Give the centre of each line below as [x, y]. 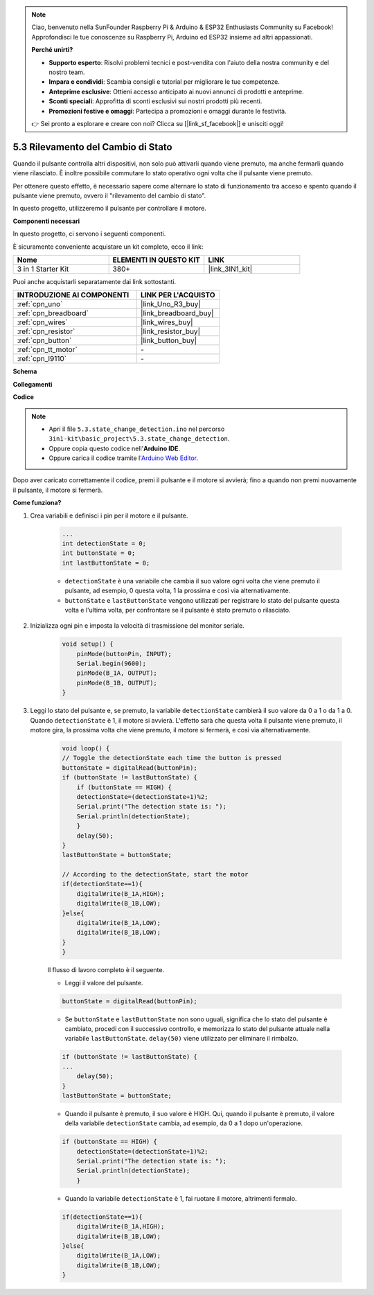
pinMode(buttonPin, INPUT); [124, 654]
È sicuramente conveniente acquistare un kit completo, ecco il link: [108, 247]
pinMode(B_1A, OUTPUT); [117, 673]
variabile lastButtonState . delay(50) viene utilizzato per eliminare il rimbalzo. [181, 1039]
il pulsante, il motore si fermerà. [58, 490]
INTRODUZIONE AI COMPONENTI [73, 295]
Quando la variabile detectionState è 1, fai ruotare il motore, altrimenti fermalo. [181, 1198]
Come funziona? [37, 503]
